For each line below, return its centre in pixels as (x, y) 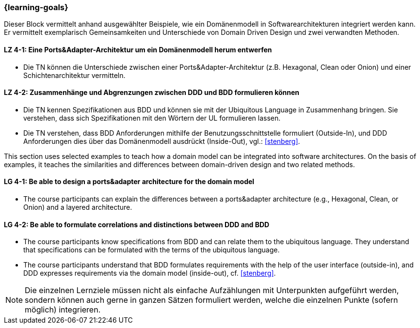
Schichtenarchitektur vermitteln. (74, 75)
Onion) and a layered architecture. (78, 207)
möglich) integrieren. (63, 310)
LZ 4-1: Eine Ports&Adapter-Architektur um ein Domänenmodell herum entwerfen (138, 49)
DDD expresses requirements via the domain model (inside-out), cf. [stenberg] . (150, 273)
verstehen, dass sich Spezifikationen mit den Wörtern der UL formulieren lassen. (152, 118)
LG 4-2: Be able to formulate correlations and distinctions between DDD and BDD (137, 224)
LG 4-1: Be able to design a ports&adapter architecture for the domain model (129, 182)
